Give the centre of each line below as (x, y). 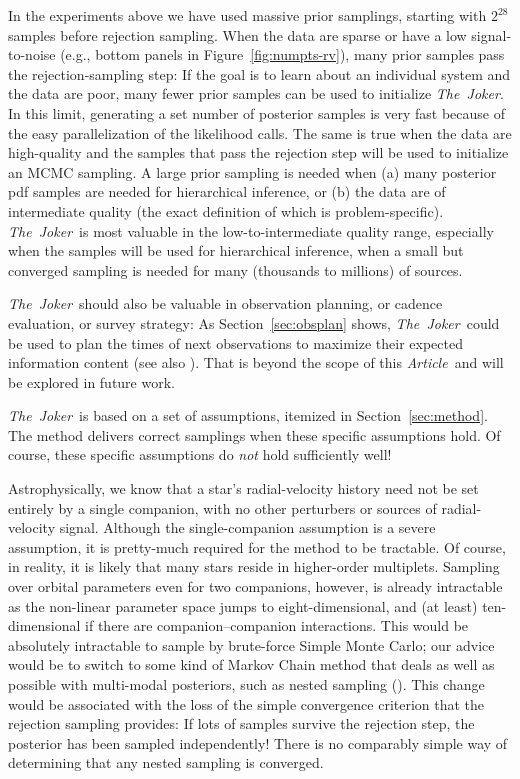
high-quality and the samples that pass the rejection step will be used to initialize (258, 152)
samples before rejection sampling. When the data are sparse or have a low (237, 34)
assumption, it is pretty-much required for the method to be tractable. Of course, (257, 546)
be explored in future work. (91, 381)
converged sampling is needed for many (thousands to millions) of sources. (235, 269)
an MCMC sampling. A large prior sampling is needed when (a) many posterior (252, 171)
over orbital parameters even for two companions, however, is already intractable (255, 586)
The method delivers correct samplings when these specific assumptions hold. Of (254, 434)
